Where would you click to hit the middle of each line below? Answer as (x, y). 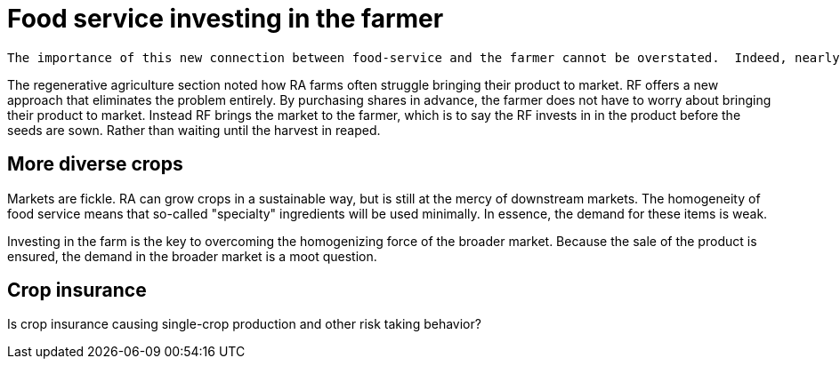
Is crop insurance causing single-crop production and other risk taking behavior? (244, 324)
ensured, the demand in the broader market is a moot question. (192, 256)
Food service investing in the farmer (226, 19)
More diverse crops (95, 164)
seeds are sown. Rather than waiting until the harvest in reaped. (194, 130)
